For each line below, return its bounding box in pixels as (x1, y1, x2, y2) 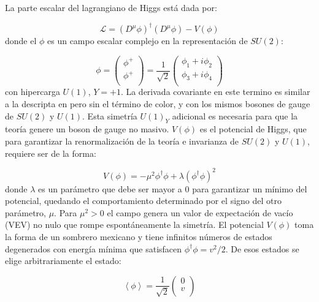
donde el (5, 34, 37, 47)
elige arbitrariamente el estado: (5, 254, 121, 267)
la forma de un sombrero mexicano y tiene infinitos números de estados (5, 230, 272, 243)
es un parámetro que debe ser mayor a (38, 182, 182, 195)
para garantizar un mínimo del (192, 182, 307, 195)
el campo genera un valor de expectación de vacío (107, 206, 293, 219)
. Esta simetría (82, 109, 137, 122)
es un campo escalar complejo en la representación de (47, 34, 248, 47)
